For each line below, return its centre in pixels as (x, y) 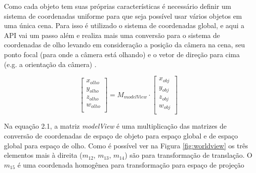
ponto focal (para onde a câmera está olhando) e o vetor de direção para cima (122, 54)
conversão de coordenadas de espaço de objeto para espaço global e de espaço (121, 136)
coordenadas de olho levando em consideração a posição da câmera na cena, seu (125, 45)
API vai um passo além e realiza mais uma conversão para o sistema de (112, 35)
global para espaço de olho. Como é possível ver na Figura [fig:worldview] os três (126, 145)
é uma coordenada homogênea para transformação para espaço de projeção (131, 164)
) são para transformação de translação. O (189, 155)
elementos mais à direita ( (43, 155)
